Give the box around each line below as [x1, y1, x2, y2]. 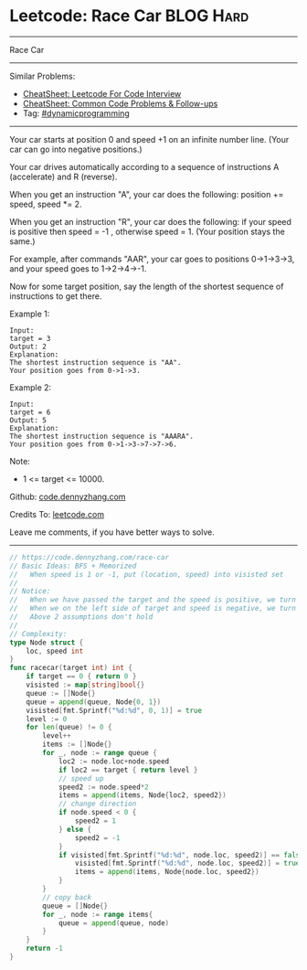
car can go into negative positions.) [9, 144, 143, 155]
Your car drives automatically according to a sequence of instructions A [9, 161, 280, 172]
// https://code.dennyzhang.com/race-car [9, 552, 170, 562]
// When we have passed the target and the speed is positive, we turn [9, 595, 297, 604]
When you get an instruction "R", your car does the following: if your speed [9, 216, 292, 227]
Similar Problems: [9, 70, 76, 81]
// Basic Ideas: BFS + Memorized [9, 561, 137, 570]
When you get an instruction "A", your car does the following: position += [9, 188, 284, 199]
